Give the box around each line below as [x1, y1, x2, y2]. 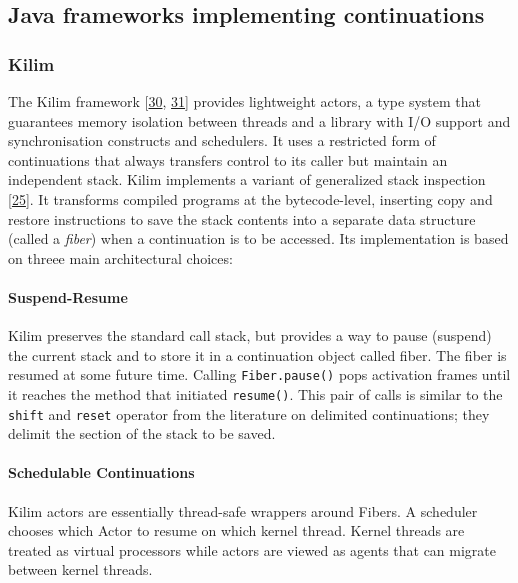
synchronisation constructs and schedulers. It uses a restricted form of [8, 130, 436, 151]
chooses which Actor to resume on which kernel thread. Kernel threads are [8, 520, 465, 541]
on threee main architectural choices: [8, 247, 233, 268]
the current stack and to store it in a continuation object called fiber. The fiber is [8, 344, 507, 365]
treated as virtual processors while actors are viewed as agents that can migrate [8, 539, 497, 560]
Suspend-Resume [8, 286, 128, 307]
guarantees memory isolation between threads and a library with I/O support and [8, 110, 511, 131]
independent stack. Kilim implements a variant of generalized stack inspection [8, 169, 486, 190]
